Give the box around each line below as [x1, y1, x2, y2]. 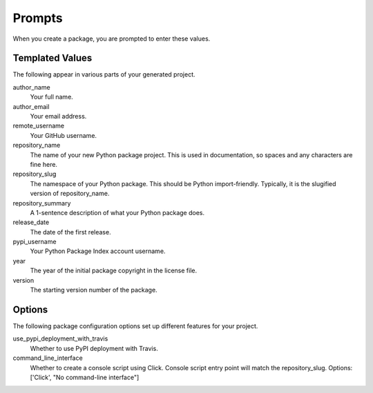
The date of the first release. [30, 228, 111, 236]
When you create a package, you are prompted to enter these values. [12, 34, 211, 43]
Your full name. [30, 93, 74, 101]
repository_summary [12, 199, 71, 207]
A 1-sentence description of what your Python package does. [30, 208, 205, 216]
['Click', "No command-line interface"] [30, 373, 140, 381]
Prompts [12, 10, 63, 26]
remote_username [12, 121, 65, 130]
